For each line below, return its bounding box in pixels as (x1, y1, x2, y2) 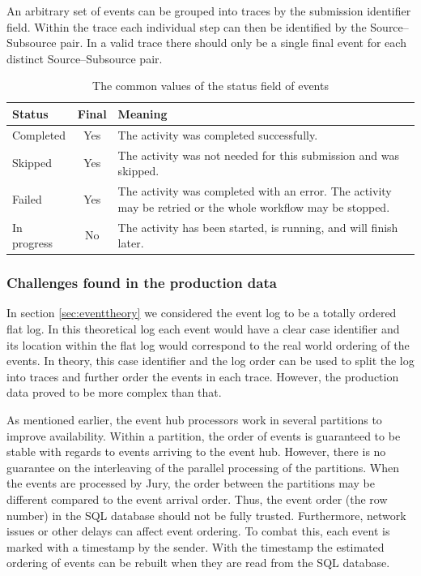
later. (117, 234, 144, 251)
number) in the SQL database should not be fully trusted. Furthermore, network (6, 506, 406, 523)
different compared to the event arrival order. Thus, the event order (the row (6, 490, 388, 507)
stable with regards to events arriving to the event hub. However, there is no (6, 443, 386, 460)
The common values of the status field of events (92, 77, 329, 94)
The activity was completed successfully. (117, 126, 318, 143)
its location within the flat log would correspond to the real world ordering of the (6, 336, 410, 353)
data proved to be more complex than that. (6, 384, 222, 401)
